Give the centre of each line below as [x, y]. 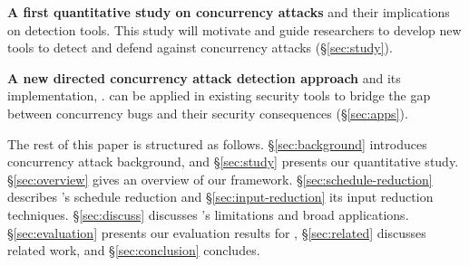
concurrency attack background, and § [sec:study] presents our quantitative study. [233, 161]
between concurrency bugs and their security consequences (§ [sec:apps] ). [208, 113]
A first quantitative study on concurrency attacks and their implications [229, 12]
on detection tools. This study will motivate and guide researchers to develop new [234, 29]
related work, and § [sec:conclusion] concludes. [134, 250]
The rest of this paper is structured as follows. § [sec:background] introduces [217, 143]
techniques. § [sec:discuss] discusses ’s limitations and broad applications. [208, 214]
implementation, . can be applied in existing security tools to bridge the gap [219, 95]
